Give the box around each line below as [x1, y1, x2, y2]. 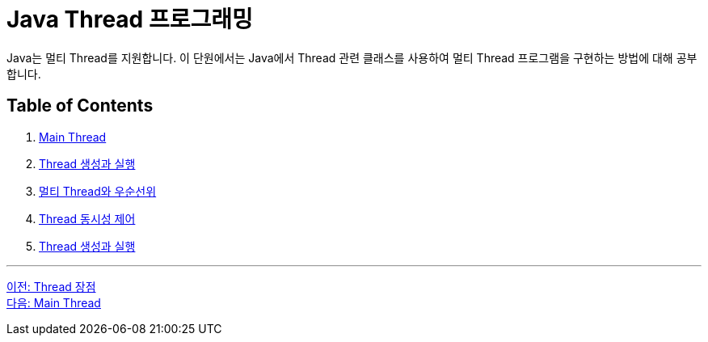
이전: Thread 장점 [6, 279, 96, 293]
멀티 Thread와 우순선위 [39, 184, 157, 198]
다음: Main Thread [6, 295, 101, 310]
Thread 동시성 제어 [39, 211, 136, 226]
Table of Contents [6, 95, 154, 116]
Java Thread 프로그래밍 [6, 6, 253, 33]
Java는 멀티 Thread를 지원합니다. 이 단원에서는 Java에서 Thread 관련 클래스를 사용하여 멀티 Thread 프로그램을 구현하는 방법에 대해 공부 [6, 50, 697, 65]
